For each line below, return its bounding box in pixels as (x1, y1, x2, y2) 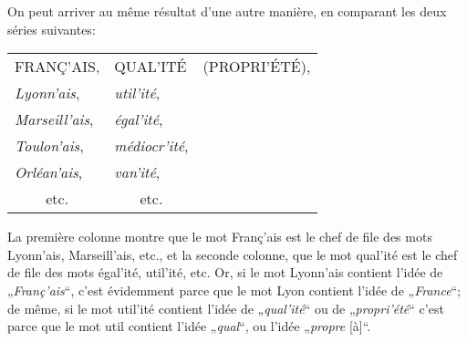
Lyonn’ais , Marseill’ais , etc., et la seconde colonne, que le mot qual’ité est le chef (7, 244, 458, 264)
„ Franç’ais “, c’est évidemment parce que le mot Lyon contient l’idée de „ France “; (7, 280, 462, 299)
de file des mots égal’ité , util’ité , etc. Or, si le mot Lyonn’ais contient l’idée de (7, 263, 443, 282)
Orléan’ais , (15, 161, 83, 183)
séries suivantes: (7, 19, 96, 38)
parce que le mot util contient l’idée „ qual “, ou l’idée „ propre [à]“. (7, 316, 371, 336)
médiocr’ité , (114, 135, 189, 157)
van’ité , (114, 161, 161, 183)
